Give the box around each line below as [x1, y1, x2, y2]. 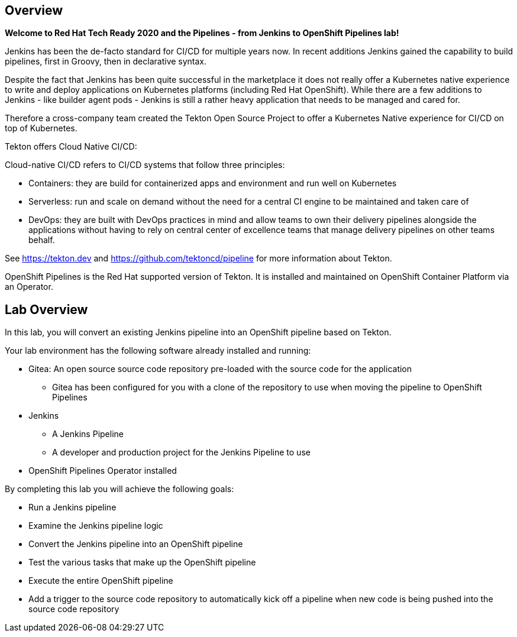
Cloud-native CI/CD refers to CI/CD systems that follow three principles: [5, 160, 285, 170]
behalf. [28, 235, 55, 245]
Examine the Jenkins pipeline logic [28, 520, 163, 531]
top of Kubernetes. [5, 123, 77, 134]
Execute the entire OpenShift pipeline [28, 575, 173, 586]
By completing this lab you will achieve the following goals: [5, 484, 234, 494]
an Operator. [5, 282, 53, 292]
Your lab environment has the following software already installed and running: [5, 345, 311, 356]
